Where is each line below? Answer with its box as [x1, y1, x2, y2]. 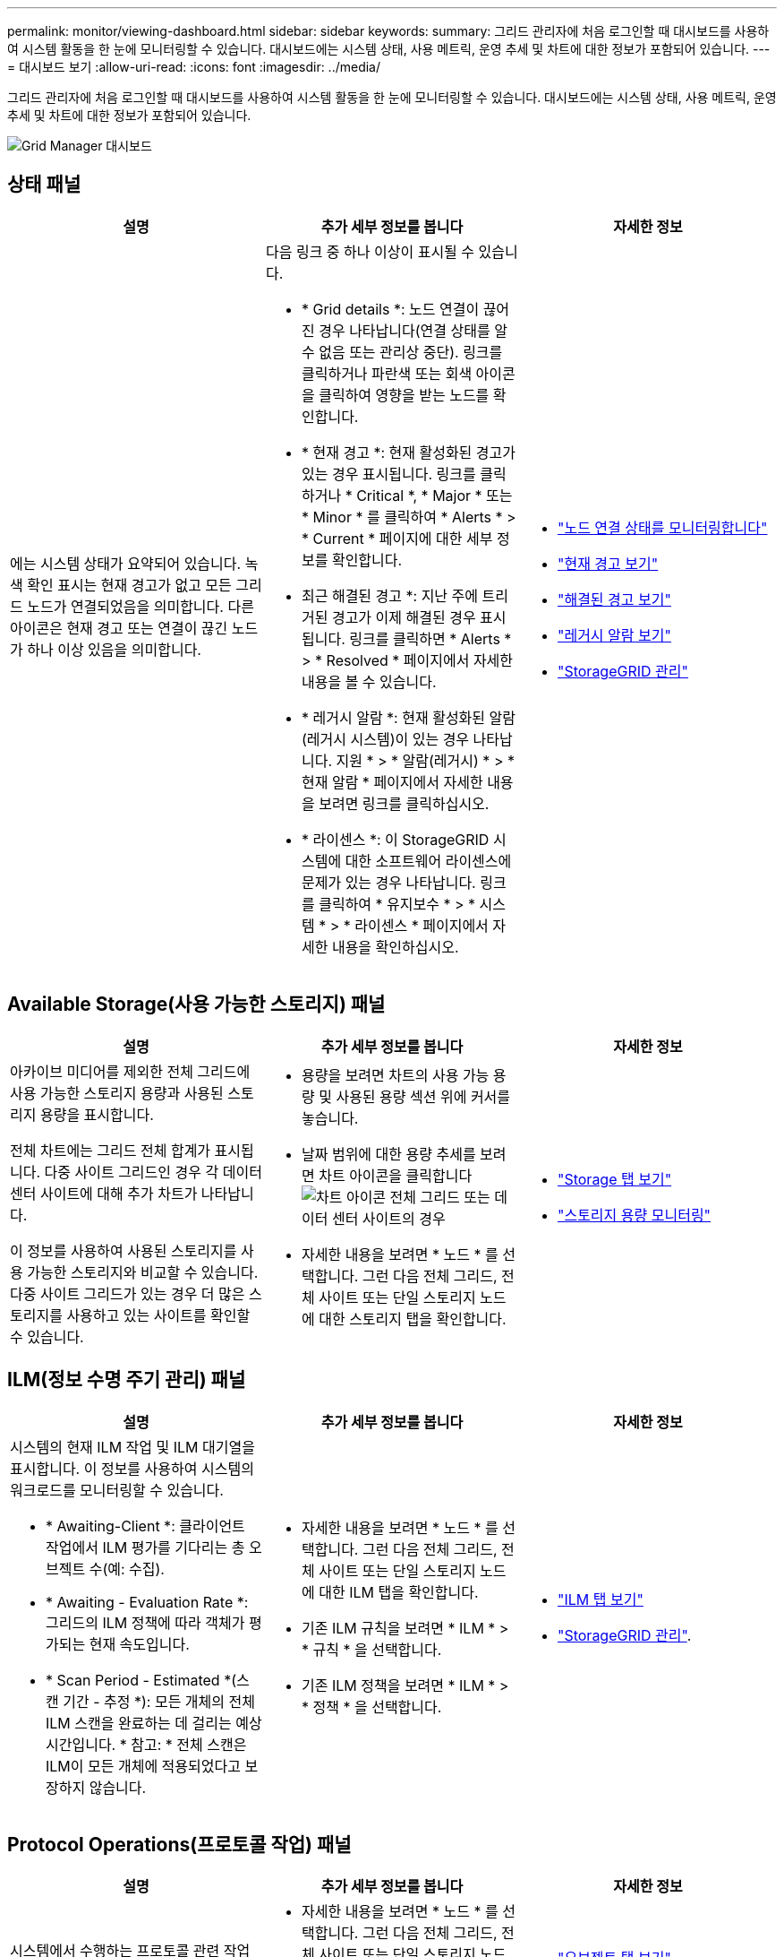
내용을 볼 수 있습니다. [301, 672, 437, 691]
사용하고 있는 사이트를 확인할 [66, 1306, 251, 1324]
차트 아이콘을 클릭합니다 [319, 1166, 473, 1185]
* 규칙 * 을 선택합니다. [301, 1640, 442, 1659]
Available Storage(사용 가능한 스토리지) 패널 [7, 993, 386, 1016]
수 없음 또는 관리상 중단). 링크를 [301, 342, 503, 361]
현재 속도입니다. [89, 1634, 190, 1653]
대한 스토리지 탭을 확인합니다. [319, 1309, 507, 1328]
